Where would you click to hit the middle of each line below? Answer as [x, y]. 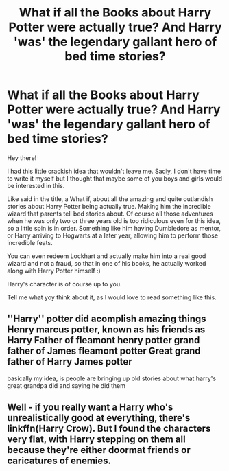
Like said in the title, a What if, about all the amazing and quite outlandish [110, 199]
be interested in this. [36, 185]
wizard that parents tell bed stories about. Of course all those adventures [110, 214]
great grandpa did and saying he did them [66, 385]
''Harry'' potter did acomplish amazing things [107, 319]
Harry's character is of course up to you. [64, 284]
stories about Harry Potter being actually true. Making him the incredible [109, 206]
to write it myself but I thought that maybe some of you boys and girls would [115, 178]
